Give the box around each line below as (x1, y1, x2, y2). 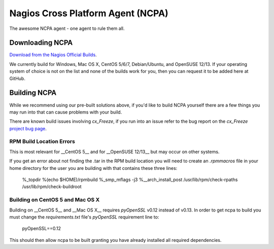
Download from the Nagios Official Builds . (9, 52, 97, 58)
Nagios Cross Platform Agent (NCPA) (9, 8, 168, 19)
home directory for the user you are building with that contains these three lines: (9, 165, 178, 171)
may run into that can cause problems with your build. (9, 109, 122, 115)
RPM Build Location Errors (9, 138, 76, 145)
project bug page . (9, 125, 47, 131)
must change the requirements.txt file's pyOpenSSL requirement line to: (9, 214, 159, 220)
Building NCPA (9, 89, 57, 97)
